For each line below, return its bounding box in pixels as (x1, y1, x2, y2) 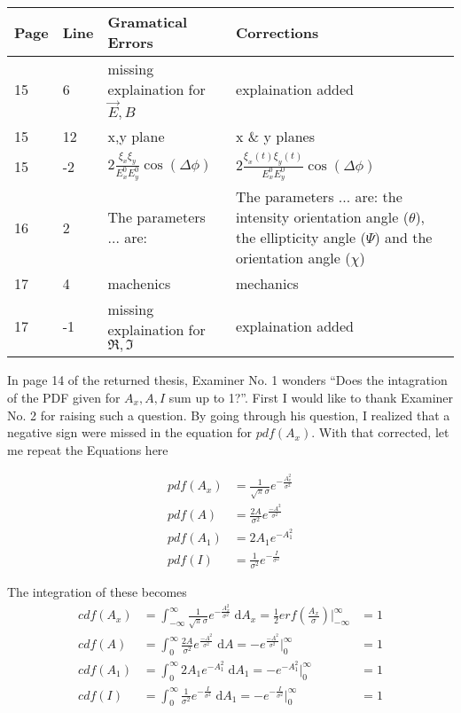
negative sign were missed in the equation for (7, 423, 253, 442)
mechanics (236, 273, 299, 294)
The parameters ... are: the (236, 186, 402, 208)
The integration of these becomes (7, 583, 187, 600)
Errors (107, 32, 153, 52)
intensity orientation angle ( (236, 207, 409, 228)
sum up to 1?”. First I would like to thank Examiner (168, 388, 454, 406)
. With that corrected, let (311, 423, 449, 442)
